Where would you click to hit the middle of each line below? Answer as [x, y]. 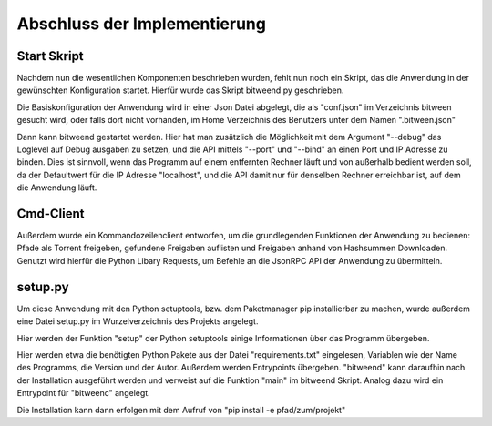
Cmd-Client [51, 213]
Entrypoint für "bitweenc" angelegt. [83, 393]
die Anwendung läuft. [57, 188]
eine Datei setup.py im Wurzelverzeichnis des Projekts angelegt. [138, 321]
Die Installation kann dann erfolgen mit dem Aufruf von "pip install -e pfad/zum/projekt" [181, 410]
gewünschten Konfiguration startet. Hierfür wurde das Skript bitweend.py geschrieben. [180, 90]
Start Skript [50, 56]
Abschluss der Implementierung [141, 24]
